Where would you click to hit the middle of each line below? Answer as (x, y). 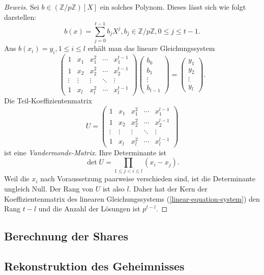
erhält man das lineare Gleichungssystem (151, 48)
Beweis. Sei (22, 7)
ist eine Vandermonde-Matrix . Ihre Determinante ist (85, 152)
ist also (113, 189)
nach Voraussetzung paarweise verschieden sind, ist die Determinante (148, 178)
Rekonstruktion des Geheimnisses (94, 266)
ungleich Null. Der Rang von (49, 189)
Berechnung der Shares (66, 236)
